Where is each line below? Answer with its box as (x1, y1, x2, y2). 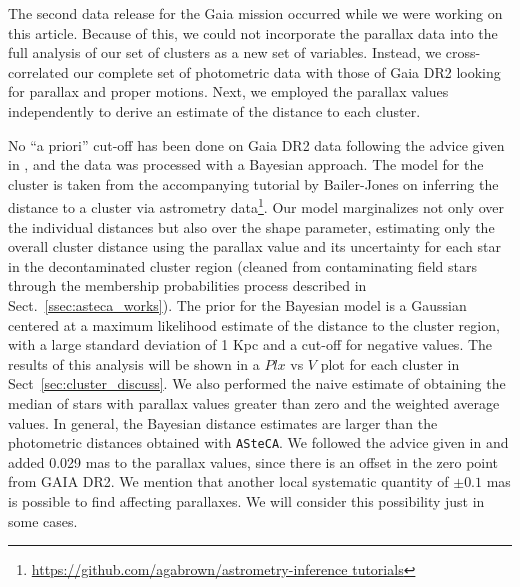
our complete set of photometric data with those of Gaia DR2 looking (73, 61, 501, 82)
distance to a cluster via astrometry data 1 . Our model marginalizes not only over (8, 194, 504, 217)
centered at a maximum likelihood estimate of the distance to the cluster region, (8, 314, 500, 335)
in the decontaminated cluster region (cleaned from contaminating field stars (8, 255, 477, 276)
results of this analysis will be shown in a (8, 353, 260, 374)
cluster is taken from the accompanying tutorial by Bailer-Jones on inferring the (8, 173, 499, 194)
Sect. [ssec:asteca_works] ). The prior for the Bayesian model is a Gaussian (8, 294, 467, 315)
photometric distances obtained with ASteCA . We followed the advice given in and (8, 432, 509, 453)
